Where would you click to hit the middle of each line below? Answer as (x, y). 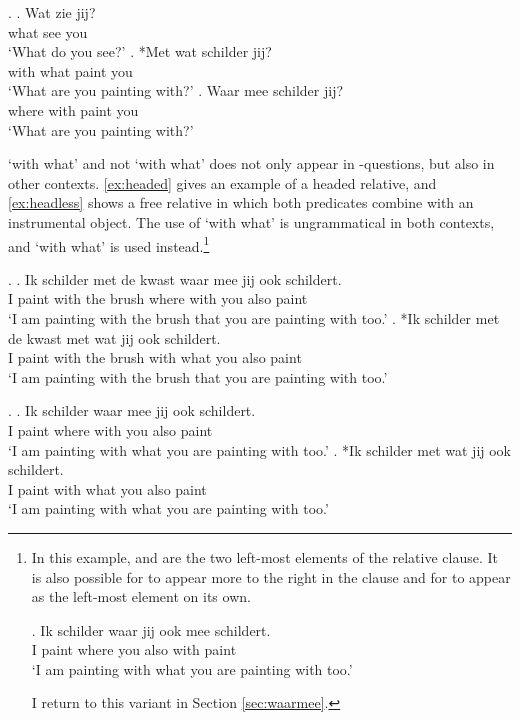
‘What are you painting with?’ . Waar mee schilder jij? (176, 90)
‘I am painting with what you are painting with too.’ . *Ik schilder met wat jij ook (260, 449)
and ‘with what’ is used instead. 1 (109, 244)
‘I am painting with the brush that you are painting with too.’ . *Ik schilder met (254, 317)
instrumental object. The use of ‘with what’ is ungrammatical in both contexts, (251, 221)
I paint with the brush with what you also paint (155, 357)
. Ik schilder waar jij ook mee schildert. (151, 629)
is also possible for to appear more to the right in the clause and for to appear (271, 576)
